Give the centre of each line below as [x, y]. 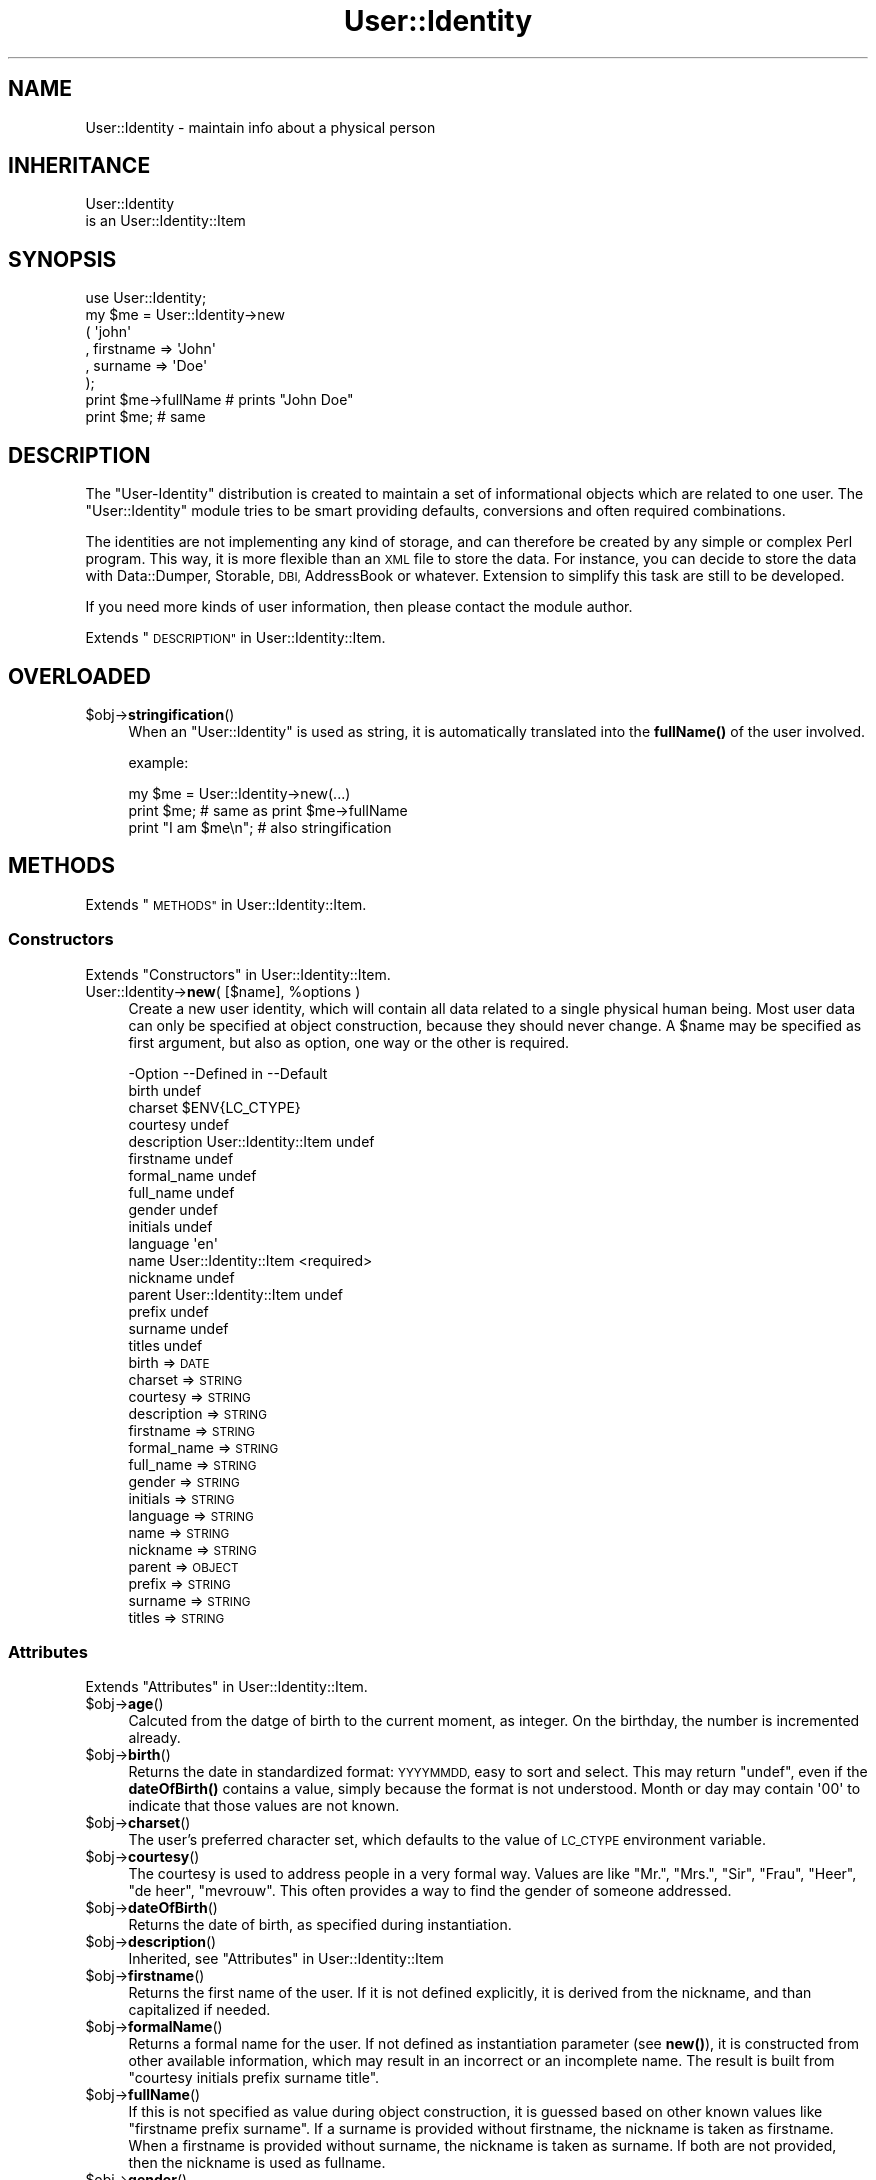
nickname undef [181, 1277]
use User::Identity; [146, 298]
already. [154, 1738]
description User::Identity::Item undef [251, 1141]
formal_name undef [192, 1175]
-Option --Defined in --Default [228, 1073]
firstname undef [181, 1158]
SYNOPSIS [62, 259]
